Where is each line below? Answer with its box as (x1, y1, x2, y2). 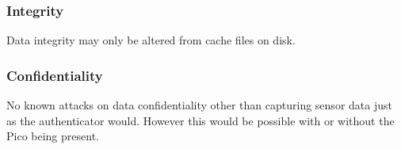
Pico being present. (6, 128, 99, 144)
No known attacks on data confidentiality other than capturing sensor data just (6, 97, 392, 113)
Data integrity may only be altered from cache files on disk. (6, 32, 296, 48)
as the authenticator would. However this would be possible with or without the (6, 112, 395, 128)
